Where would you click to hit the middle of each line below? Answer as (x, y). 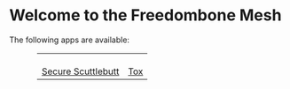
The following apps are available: (70, 40)
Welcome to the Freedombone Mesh (145, 15)
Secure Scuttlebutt (80, 71)
